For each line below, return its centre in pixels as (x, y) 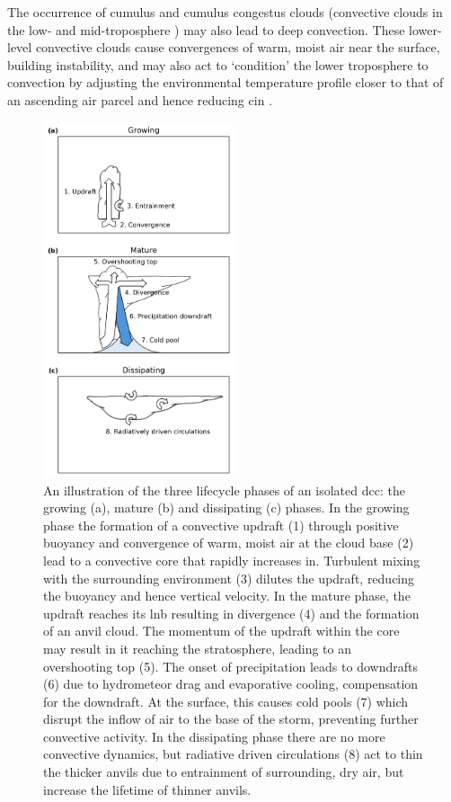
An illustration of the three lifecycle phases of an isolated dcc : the (224, 490)
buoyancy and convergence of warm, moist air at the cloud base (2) (229, 543)
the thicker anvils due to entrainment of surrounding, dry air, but (224, 772)
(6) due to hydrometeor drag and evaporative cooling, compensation (231, 684)
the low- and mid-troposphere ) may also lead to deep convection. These (206, 29)
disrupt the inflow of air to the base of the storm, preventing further (231, 719)
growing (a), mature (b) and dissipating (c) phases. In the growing (226, 508)
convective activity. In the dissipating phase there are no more (214, 736)
